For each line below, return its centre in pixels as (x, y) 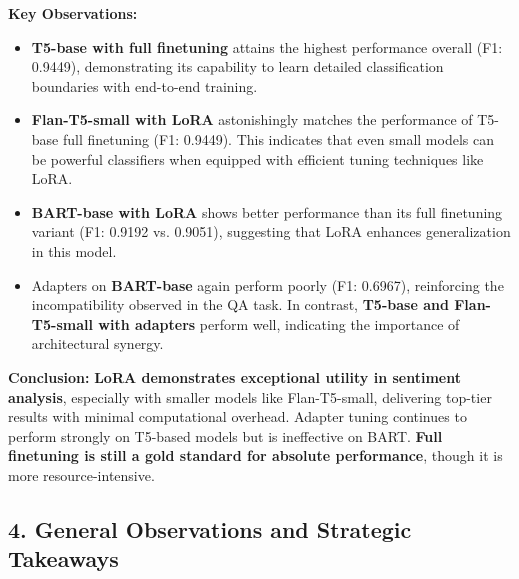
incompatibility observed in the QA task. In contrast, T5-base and (240, 304)
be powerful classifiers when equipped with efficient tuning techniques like (257, 158)
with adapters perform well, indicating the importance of (279, 323)
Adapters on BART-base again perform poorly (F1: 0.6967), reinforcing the (267, 284)
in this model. (74, 250)
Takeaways (63, 558)
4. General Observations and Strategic (210, 528)
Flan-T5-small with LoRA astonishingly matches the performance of (252, 119)
